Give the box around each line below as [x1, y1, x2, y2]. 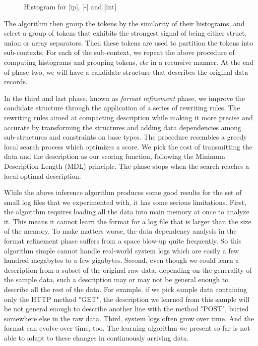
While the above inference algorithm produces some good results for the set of [4, 187, 242, 198]
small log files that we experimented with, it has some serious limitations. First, [4, 197, 247, 207]
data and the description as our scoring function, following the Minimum [4, 151, 225, 161]
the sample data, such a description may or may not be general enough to [4, 274, 229, 285]
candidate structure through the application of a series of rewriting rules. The [4, 102, 240, 113]
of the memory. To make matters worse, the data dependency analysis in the [4, 226, 237, 236]
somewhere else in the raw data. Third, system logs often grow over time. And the [4, 313, 254, 323]
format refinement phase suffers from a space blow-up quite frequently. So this [4, 236, 242, 246]
